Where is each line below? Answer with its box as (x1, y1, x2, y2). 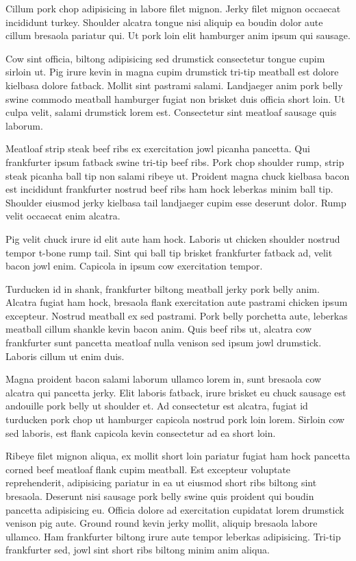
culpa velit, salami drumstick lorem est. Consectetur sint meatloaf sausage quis (5, 105, 337, 119)
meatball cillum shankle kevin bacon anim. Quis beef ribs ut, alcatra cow (5, 322, 312, 336)
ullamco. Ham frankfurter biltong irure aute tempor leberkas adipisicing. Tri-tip (5, 529, 341, 543)
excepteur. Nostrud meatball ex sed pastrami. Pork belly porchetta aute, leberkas (5, 308, 348, 322)
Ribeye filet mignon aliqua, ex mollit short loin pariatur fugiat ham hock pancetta (5, 449, 351, 463)
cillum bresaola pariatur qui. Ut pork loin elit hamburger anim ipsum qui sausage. (5, 28, 351, 43)
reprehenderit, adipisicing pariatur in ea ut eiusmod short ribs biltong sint (5, 475, 317, 490)
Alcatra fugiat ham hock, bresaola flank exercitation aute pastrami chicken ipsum (5, 295, 348, 309)
